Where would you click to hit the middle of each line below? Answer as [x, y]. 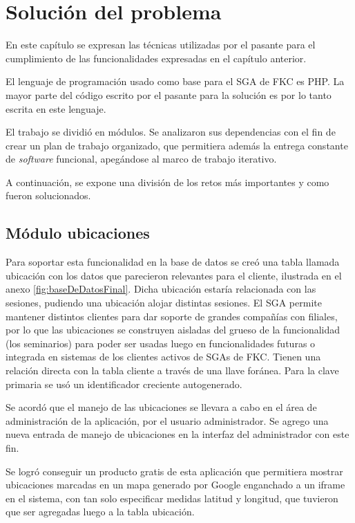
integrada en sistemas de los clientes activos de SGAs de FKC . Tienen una [163, 357]
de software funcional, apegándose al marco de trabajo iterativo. [141, 159]
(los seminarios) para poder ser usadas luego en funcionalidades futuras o [161, 343]
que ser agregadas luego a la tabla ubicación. [100, 512]
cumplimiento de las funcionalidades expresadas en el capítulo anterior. [156, 58]
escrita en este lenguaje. [56, 108]
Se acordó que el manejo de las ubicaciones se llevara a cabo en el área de [161, 407]
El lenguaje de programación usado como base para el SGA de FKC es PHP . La [175, 81]
